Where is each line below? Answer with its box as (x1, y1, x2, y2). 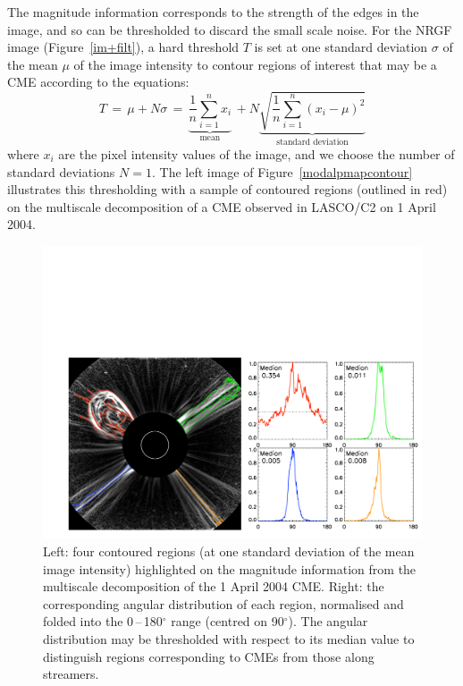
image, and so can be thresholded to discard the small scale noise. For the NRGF (7, 20, 452, 38)
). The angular (288, 612, 368, 631)
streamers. (43, 665, 99, 683)
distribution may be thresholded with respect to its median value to (43, 630, 415, 648)
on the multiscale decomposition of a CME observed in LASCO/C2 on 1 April (7, 197, 436, 216)
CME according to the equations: (7, 72, 189, 91)
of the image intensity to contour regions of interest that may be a (73, 55, 437, 73)
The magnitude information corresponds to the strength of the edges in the (7, 3, 419, 21)
